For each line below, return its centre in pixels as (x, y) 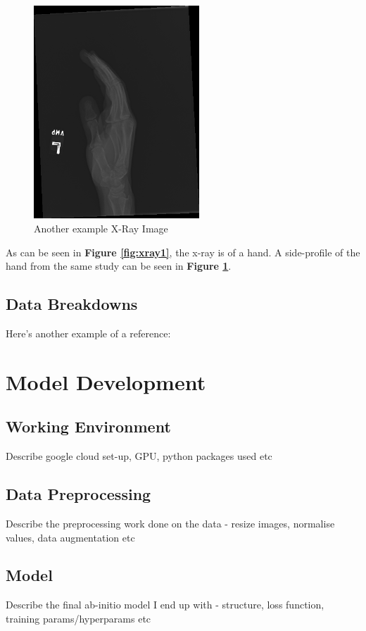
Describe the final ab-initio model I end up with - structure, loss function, (165, 605)
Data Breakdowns (72, 304)
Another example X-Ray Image (101, 228)
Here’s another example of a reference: (88, 333)
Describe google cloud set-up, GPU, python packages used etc (139, 456)
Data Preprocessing (78, 494)
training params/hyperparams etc (78, 618)
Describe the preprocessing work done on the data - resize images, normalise (170, 523)
